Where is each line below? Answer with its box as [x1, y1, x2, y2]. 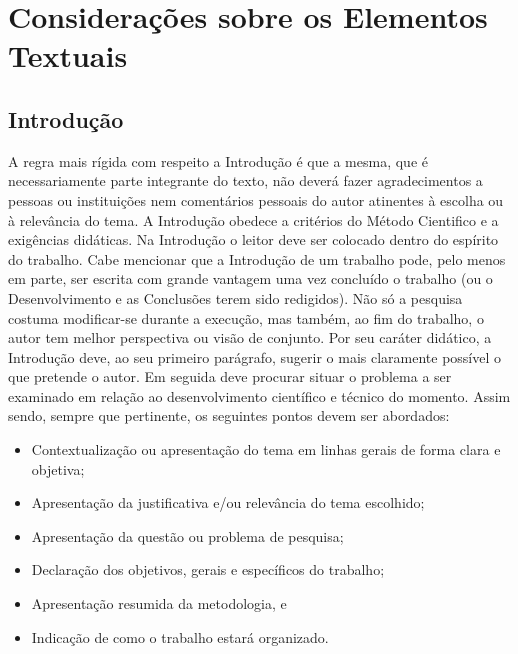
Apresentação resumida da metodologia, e [31, 593, 287, 614]
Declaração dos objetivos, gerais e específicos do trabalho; [31, 559, 385, 580]
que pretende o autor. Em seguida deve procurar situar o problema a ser [8, 366, 452, 387]
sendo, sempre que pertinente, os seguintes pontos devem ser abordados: [8, 405, 450, 426]
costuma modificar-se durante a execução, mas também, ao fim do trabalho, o [8, 307, 484, 328]
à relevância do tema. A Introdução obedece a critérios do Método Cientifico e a [8, 209, 499, 230]
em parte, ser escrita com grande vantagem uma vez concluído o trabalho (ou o [8, 268, 493, 289]
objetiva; [31, 458, 85, 479]
